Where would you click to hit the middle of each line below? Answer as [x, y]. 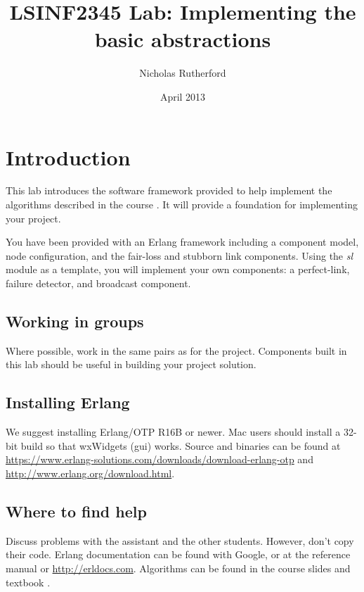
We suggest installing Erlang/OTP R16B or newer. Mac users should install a [173, 432]
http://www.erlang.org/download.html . [90, 473]
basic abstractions [183, 39]
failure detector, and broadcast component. [98, 283]
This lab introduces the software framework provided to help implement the [169, 190]
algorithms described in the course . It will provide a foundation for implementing [182, 204]
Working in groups [75, 321]
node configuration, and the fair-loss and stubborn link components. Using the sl [180, 255]
